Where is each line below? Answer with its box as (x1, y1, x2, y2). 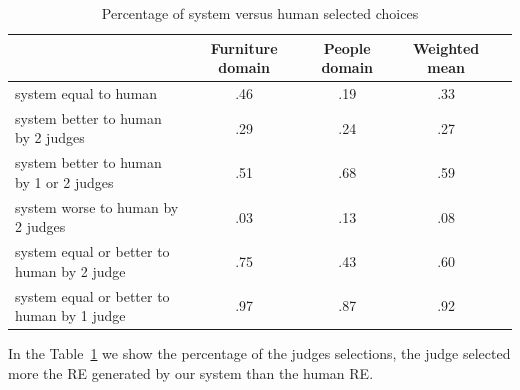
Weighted (412, 37, 480, 58)
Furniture (210, 37, 278, 58)
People (323, 37, 371, 58)
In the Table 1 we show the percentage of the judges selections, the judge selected (8, 343, 511, 364)
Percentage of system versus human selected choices (101, 3, 419, 23)
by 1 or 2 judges (15, 171, 114, 192)
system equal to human (15, 83, 158, 104)
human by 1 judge (15, 305, 126, 326)
